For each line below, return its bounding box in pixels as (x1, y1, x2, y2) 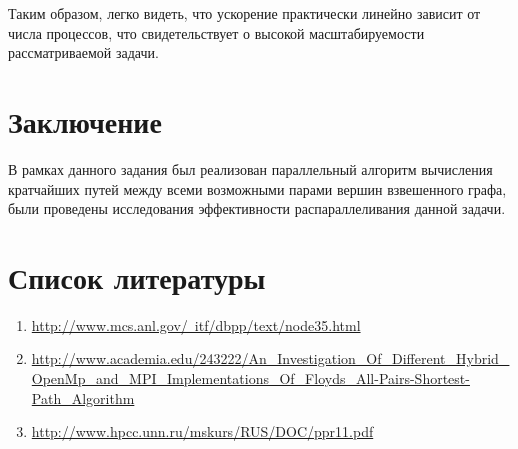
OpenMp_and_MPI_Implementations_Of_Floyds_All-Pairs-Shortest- (31, 368, 470, 388)
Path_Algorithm (31, 387, 135, 408)
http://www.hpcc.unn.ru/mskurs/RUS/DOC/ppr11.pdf (31, 421, 374, 442)
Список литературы (8, 256, 266, 297)
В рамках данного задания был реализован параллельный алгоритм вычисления (8, 158, 493, 179)
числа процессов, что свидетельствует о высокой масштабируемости (8, 22, 425, 43)
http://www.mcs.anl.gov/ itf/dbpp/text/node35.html (31, 314, 361, 335)
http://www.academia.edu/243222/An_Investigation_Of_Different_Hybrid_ (31, 348, 510, 369)
